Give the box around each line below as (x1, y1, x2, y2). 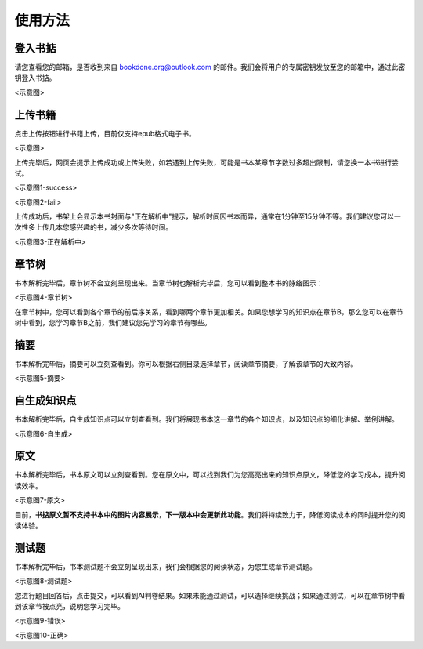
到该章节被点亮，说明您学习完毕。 (14, 602, 125, 611)
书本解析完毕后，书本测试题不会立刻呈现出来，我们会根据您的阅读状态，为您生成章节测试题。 (14, 561, 316, 571)
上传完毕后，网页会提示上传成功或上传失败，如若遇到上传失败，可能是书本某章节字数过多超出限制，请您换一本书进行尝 (14, 158, 399, 167)
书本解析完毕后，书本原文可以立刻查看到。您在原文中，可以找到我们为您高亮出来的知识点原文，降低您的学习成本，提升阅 (14, 470, 406, 480)
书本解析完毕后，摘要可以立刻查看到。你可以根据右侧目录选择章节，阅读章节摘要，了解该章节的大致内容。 (14, 359, 358, 368)
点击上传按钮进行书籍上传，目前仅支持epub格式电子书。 (14, 129, 196, 138)
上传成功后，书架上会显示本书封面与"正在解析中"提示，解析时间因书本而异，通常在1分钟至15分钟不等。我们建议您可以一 (14, 212, 401, 221)
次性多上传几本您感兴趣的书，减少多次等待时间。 (14, 223, 172, 232)
